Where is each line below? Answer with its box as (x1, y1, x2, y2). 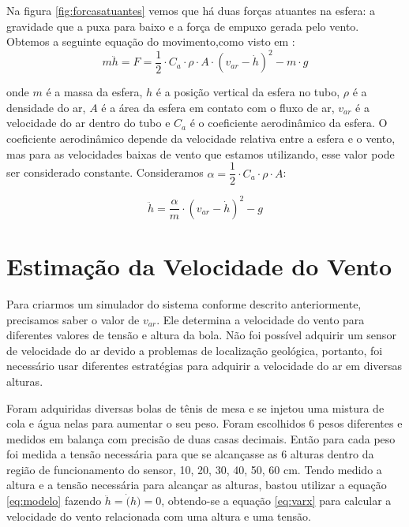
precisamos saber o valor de (6, 311, 140, 327)
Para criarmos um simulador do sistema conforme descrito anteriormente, (6, 295, 362, 312)
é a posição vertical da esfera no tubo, (156, 84, 340, 100)
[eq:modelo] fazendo (6, 492, 102, 509)
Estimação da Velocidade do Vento (6, 250, 392, 282)
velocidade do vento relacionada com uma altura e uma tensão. (6, 507, 311, 524)
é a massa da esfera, (46, 84, 143, 100)
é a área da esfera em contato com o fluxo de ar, (101, 99, 335, 115)
